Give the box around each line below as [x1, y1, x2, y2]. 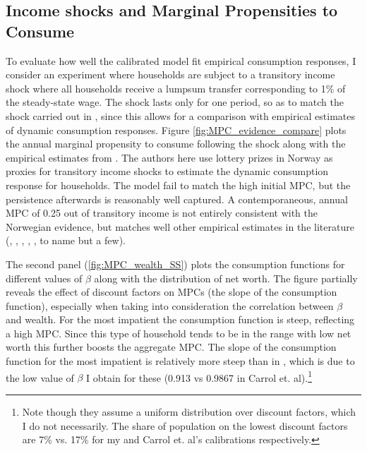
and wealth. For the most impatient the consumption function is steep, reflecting [6, 312, 355, 327]
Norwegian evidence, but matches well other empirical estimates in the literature [6, 219, 354, 234]
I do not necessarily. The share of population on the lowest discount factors [22, 418, 348, 433]
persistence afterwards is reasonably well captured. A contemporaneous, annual [6, 191, 348, 206]
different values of [6, 270, 83, 285]
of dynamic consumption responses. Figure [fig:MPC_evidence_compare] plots [6, 122, 347, 137]
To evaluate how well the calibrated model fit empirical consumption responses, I [6, 53, 356, 68]
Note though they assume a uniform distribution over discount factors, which [22, 404, 356, 419]
